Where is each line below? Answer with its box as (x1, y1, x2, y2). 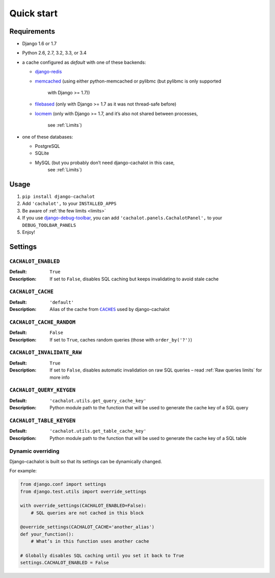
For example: (9, 468, 37, 474)
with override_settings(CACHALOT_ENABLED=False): (20, 503, 147, 509)
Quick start (9, 8, 58, 19)
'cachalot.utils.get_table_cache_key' (49, 428, 147, 434)
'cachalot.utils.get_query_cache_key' (49, 398, 147, 404)
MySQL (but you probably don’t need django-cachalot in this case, (35, 160, 175, 166)
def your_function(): (20, 531, 74, 537)
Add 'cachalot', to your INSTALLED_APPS (22, 200, 117, 206)
